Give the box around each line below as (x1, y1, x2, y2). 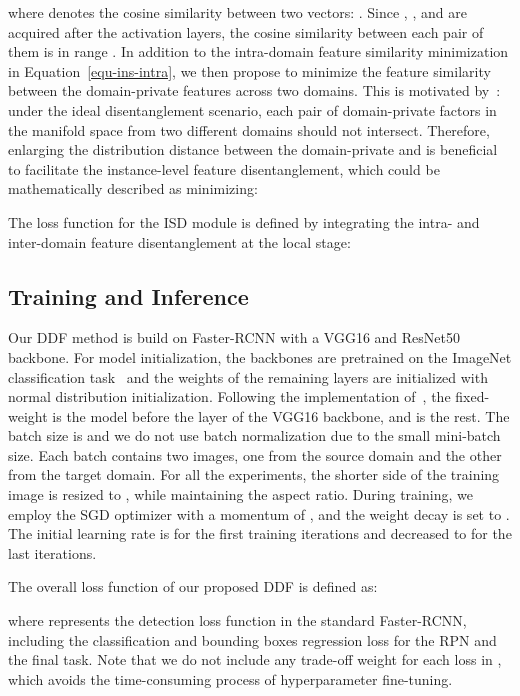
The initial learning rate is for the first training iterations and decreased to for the (8, 523, 512, 544)
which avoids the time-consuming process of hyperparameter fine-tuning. (8, 668, 453, 689)
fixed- (455, 386, 490, 407)
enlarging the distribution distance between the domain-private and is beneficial (8, 139, 498, 160)
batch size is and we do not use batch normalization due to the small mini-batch (8, 425, 501, 446)
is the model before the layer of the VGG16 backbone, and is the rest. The (52, 405, 510, 426)
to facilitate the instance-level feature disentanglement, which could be (8, 158, 440, 179)
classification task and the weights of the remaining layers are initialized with (8, 366, 488, 387)
